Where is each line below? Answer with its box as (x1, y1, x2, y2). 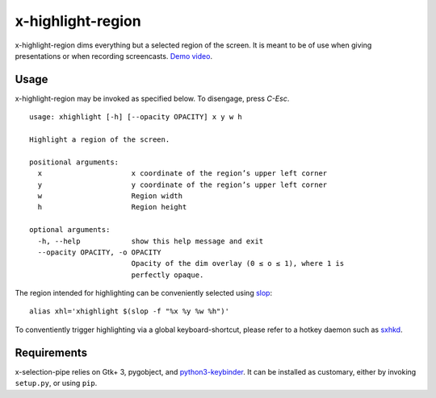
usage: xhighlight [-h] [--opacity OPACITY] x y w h (29, 113, 242, 122)
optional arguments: (29, 226, 111, 234)
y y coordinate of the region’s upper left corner (37, 180, 328, 189)
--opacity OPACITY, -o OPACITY (37, 247, 161, 257)
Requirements (15, 346, 88, 359)
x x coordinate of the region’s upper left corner (37, 169, 328, 178)
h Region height (37, 202, 187, 212)
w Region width (37, 191, 183, 201)
